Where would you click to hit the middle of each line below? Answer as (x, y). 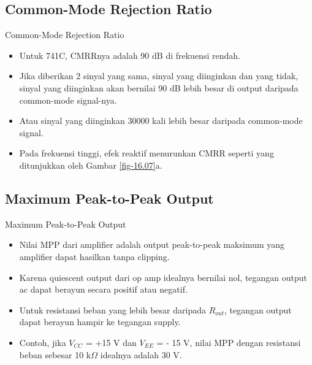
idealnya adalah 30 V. (141, 354)
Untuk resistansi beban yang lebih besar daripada (112, 309)
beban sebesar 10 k (55, 354)
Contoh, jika (43, 342)
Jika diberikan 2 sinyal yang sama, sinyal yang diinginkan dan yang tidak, (159, 76)
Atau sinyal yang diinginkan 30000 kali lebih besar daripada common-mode (161, 121)
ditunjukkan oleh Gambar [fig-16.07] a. (91, 165)
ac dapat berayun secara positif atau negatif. (103, 289)
